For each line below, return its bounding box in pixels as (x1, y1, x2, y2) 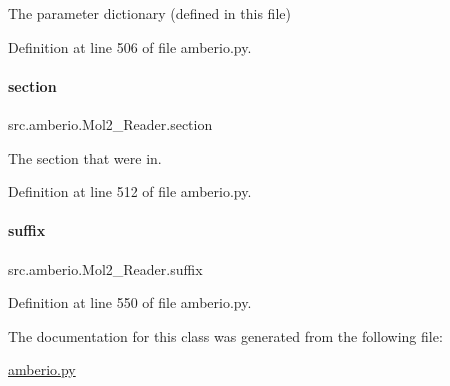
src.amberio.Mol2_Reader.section (8, 113, 213, 134)
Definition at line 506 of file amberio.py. (8, 36, 252, 57)
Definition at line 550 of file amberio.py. (8, 292, 252, 313)
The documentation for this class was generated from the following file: (8, 325, 443, 346)
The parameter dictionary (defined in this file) (8, 3, 291, 23)
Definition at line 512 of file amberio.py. (8, 181, 252, 202)
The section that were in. (8, 147, 162, 168)
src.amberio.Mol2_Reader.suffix (8, 258, 203, 279)
